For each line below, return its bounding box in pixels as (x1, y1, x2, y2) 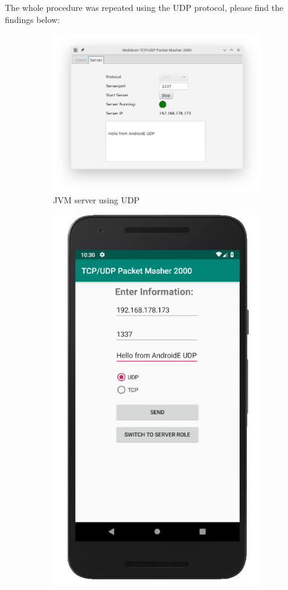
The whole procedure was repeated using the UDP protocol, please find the (5, 1, 284, 13)
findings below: (5, 13, 60, 25)
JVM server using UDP (53, 194, 140, 206)
